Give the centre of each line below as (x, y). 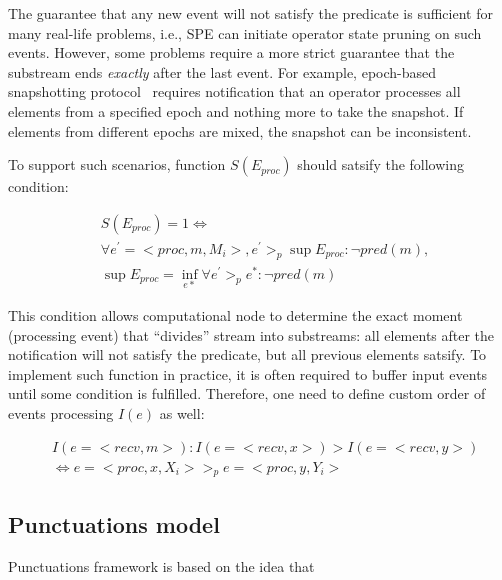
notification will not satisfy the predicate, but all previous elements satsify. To (247, 354)
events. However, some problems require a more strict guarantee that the (231, 52)
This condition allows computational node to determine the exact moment (235, 315)
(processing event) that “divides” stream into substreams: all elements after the (251, 334)
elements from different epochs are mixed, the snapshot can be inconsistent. (240, 130)
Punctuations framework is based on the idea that (161, 565)
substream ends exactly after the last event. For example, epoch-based (222, 71)
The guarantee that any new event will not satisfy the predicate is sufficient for (250, 13)
